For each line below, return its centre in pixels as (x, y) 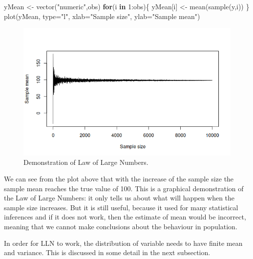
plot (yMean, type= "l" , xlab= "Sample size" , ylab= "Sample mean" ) (102, 16)
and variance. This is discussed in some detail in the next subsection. (107, 252)
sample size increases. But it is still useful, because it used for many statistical (121, 207)
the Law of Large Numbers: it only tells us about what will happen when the (119, 198)
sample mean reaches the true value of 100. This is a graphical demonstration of (124, 188)
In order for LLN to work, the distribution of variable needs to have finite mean (123, 243)
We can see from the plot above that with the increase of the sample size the (119, 179)
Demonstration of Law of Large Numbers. (86, 162)
